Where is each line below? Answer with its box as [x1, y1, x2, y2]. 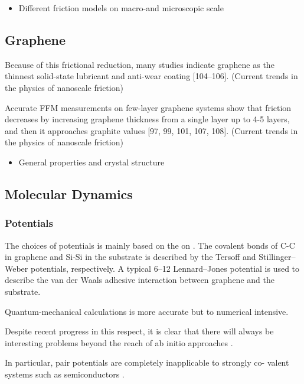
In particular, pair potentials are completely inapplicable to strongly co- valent [5, 356, 289, 369]
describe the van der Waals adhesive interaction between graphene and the [5, 274, 274, 286]
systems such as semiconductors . [5, 367, 125, 380]
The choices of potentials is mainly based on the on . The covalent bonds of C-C [5, 239, 295, 251]
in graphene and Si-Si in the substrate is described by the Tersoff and [5, 250, 256, 263]
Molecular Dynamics [5, 184, 133, 203]
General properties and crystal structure [18, 155, 165, 168]
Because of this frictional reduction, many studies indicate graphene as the [5, 58, 274, 70]
